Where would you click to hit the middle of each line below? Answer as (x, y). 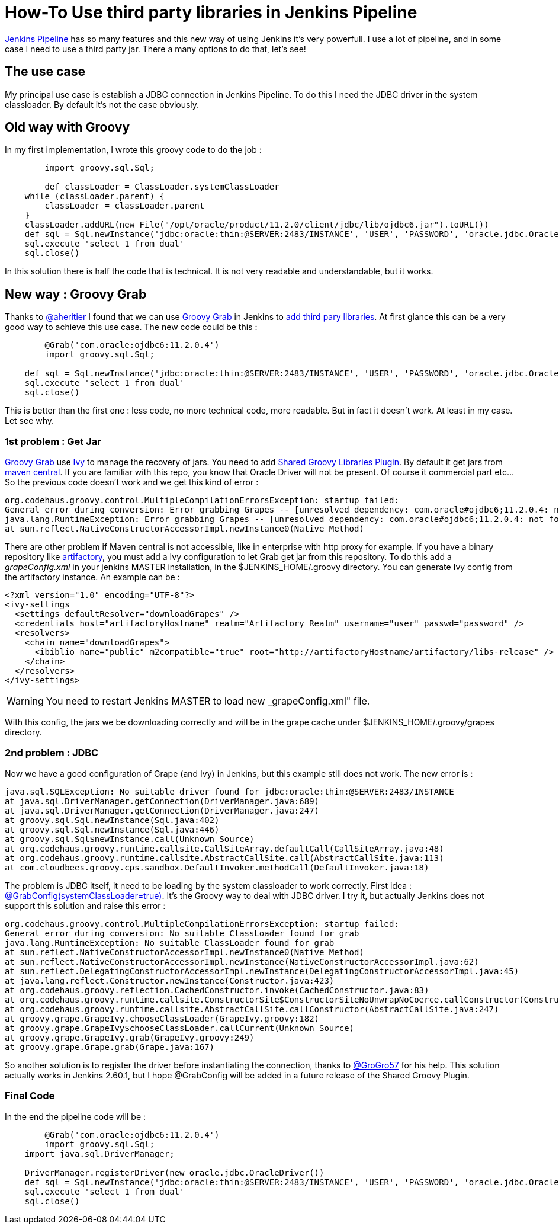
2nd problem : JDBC (52, 753)
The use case (45, 72)
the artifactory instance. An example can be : (92, 577)
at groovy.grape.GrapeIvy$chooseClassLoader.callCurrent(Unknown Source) (180, 1028)
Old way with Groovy (68, 127)
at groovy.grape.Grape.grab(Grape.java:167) (110, 1047)
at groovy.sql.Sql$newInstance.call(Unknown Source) (130, 839)
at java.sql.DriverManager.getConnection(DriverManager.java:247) (162, 810)
